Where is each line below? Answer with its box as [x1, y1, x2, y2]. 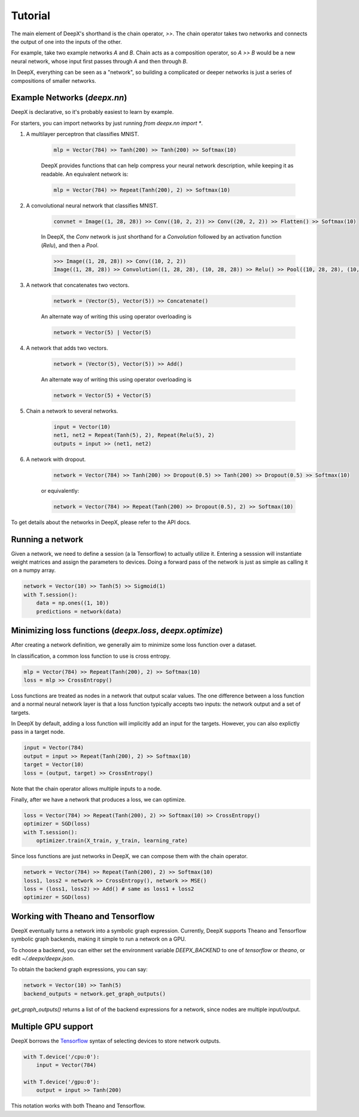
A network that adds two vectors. [26, 345, 108, 352]
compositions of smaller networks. [11, 77, 96, 84]
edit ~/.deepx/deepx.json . [11, 955, 75, 962]
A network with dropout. [26, 456, 86, 463]
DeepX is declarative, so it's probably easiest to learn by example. [11, 109, 174, 116]
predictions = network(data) [36, 608, 122, 615]
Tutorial [11, 9, 51, 22]
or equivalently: [41, 487, 80, 494]
